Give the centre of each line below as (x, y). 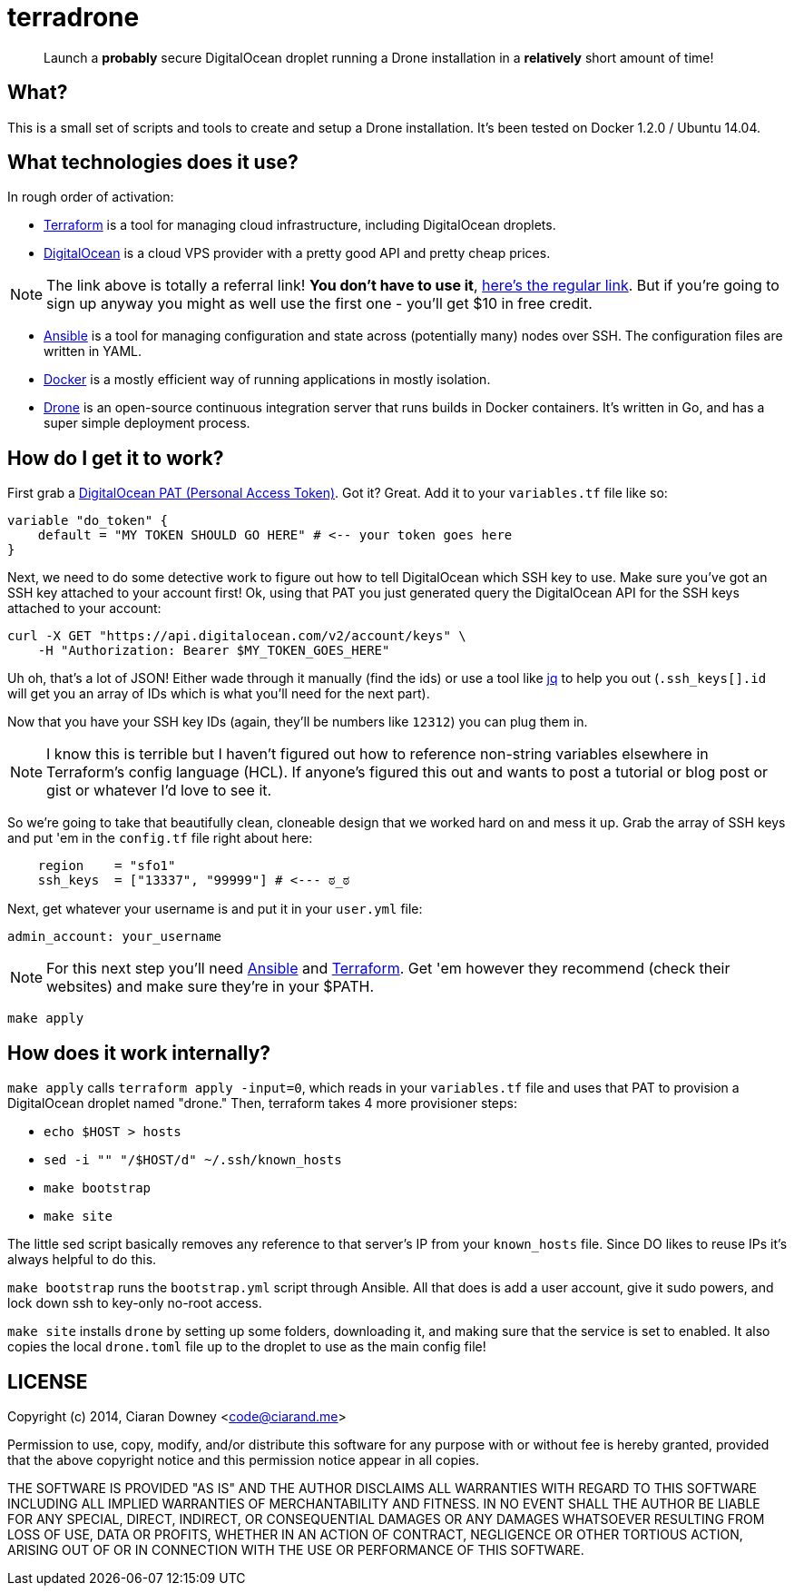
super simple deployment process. (147, 423)
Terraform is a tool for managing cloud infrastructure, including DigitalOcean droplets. (300, 225)
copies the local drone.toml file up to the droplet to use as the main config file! (247, 1347)
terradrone (74, 17)
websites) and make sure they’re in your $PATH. (210, 987)
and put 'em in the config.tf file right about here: (160, 838)
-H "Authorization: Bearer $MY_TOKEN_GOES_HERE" (214, 651)
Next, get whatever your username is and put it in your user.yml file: (215, 909)
